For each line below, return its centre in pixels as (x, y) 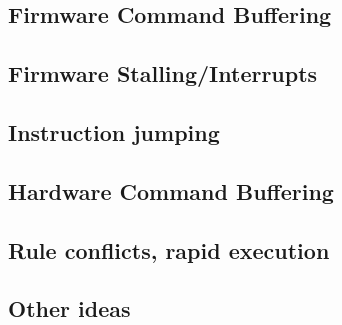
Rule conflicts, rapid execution (169, 249)
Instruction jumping (114, 131)
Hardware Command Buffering (171, 190)
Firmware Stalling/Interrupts (163, 73)
